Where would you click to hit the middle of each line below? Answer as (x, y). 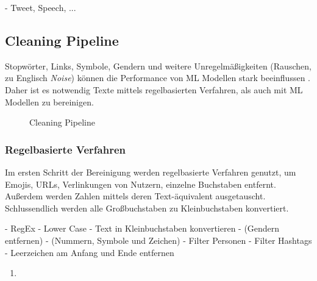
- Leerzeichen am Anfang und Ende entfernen (90, 252)
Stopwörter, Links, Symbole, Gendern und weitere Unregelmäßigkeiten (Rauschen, (158, 66)
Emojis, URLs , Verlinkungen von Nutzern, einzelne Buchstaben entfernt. (141, 184)
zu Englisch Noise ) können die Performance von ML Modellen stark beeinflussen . (158, 78)
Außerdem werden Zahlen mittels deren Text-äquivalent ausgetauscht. (135, 196)
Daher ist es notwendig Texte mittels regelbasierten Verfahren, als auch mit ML (154, 89)
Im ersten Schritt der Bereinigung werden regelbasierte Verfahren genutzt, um (151, 172)
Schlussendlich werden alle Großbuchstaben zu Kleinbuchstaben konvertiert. (147, 208)
